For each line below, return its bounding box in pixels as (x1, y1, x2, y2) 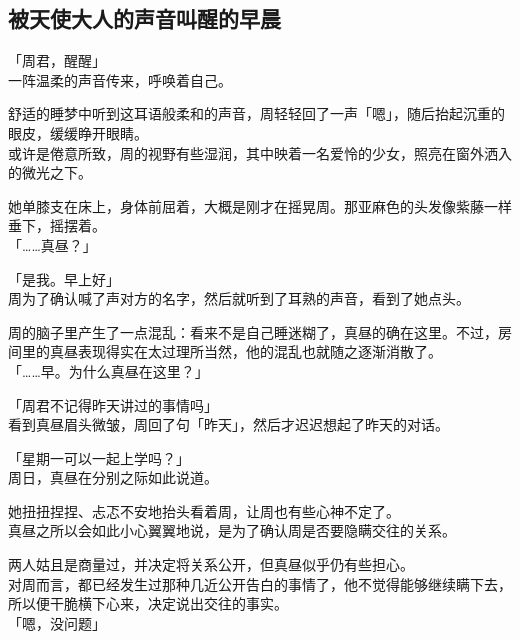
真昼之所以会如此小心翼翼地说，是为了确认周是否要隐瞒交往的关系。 (8, 520, 456, 541)
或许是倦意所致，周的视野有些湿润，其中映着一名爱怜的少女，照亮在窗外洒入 (8, 142, 512, 163)
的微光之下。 (8, 162, 92, 183)
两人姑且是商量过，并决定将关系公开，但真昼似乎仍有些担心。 (8, 554, 414, 575)
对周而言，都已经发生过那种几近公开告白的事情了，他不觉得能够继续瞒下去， (8, 573, 512, 594)
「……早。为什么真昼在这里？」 (8, 360, 209, 381)
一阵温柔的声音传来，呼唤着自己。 (8, 69, 232, 90)
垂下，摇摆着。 (8, 215, 106, 236)
